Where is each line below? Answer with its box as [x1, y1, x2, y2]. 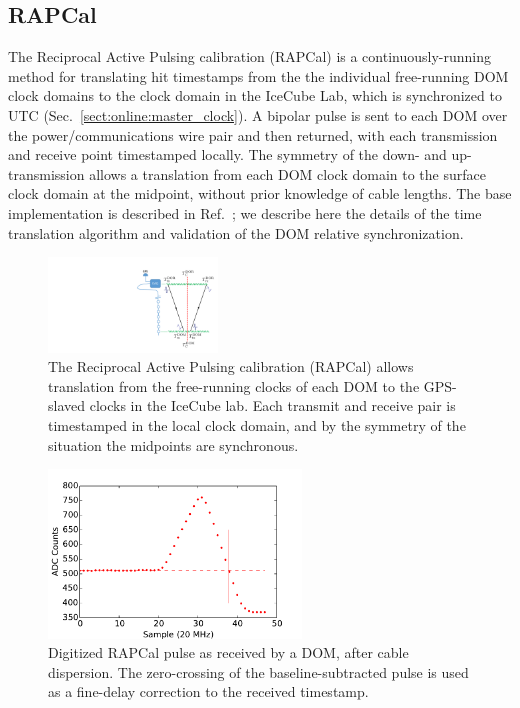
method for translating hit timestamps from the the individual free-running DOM [8, 65, 509, 86]
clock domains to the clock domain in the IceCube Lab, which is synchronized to [8, 85, 502, 106]
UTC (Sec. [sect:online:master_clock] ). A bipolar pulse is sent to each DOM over [8, 104, 508, 125]
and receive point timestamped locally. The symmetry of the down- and [8, 144, 447, 165]
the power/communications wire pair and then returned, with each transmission [8, 124, 498, 145]
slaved [48, 395, 86, 416]
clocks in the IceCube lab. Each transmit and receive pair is [89, 395, 456, 416]
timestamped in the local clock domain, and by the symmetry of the [48, 414, 466, 435]
